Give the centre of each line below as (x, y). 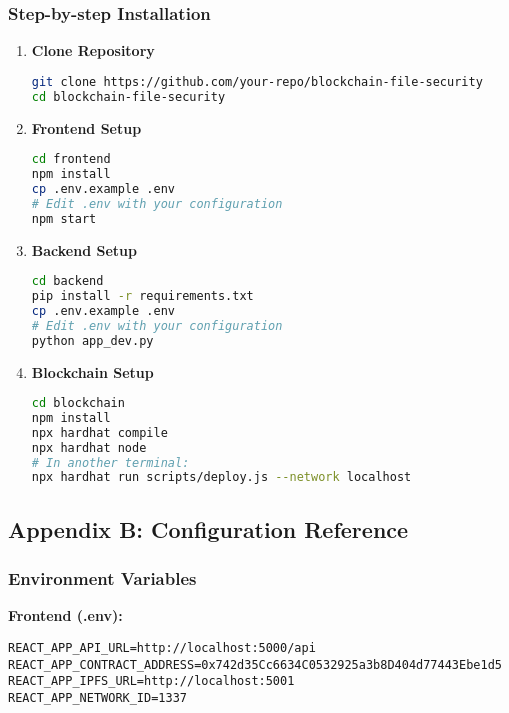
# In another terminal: (110, 462)
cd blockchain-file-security (128, 96)
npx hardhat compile (99, 432)
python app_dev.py (92, 340)
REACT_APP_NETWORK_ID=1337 (97, 697)
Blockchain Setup (92, 371)
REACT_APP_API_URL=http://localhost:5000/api (162, 647)
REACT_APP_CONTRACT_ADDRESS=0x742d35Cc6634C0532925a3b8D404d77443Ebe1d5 (255, 664)
